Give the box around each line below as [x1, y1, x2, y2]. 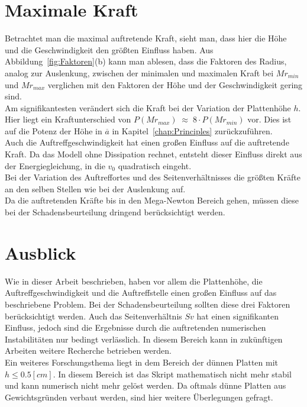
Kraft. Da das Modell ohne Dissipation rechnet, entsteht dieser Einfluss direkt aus [5, 148, 302, 160]
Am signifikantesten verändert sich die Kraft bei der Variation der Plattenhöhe [5, 101, 291, 114]
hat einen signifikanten [196, 309, 279, 322]
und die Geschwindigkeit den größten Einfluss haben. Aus [5, 43, 214, 56]
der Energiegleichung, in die [5, 159, 105, 172]
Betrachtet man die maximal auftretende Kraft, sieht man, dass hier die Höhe [5, 32, 287, 44]
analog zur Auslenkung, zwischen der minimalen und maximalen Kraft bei [5, 66, 274, 79]
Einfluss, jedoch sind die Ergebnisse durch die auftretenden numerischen [5, 321, 266, 334]
